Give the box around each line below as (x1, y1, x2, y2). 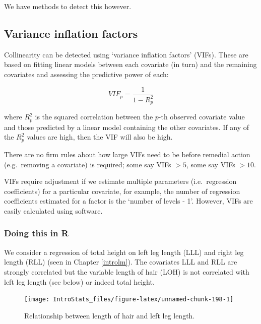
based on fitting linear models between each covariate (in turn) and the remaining (4, 59, 257, 70)
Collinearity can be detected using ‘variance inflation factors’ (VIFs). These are (4, 49, 248, 59)
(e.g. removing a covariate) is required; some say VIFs (4, 159, 171, 169)
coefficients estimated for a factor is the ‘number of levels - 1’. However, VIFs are (4, 196, 253, 206)
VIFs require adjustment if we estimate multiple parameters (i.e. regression (4, 176, 237, 186)
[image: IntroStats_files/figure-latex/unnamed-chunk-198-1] (24, 296, 234, 303)
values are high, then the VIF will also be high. (27, 132, 173, 142)
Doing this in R (4, 227, 69, 239)
